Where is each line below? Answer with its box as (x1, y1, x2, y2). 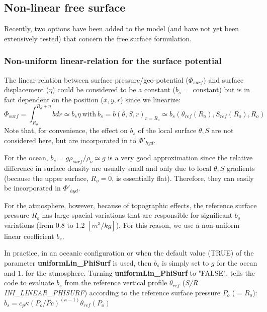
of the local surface (138, 125, 197, 136)
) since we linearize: (120, 94, 181, 104)
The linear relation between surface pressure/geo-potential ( (4, 74, 189, 85)
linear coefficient (4, 230, 54, 241)
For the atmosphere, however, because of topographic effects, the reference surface (4, 200, 257, 210)
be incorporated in (4, 182, 61, 193)
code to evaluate (4, 277, 54, 288)
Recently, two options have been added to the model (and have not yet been (4, 23, 239, 34)
